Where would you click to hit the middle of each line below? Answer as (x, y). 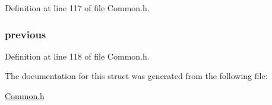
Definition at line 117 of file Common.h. (77, 8)
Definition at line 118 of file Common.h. (77, 56)
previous (26, 34)
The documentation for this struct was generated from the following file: (136, 76)
